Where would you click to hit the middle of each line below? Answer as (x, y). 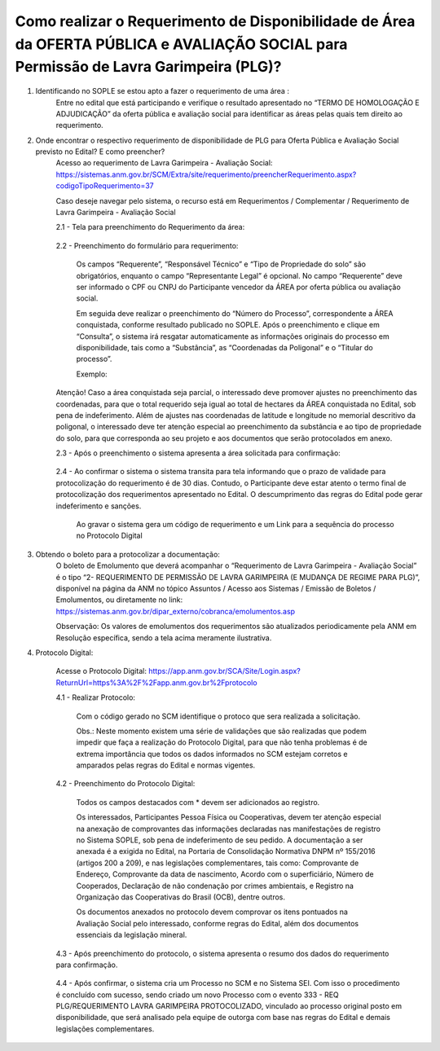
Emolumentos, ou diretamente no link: (119, 600)
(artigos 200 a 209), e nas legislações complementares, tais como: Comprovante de (218, 863)
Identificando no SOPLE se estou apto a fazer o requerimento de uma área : (162, 91)
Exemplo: (92, 374)
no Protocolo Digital (109, 536)
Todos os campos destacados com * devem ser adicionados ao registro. (198, 802)
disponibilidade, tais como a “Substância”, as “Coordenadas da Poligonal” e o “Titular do (225, 347)
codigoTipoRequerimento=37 (105, 186)
